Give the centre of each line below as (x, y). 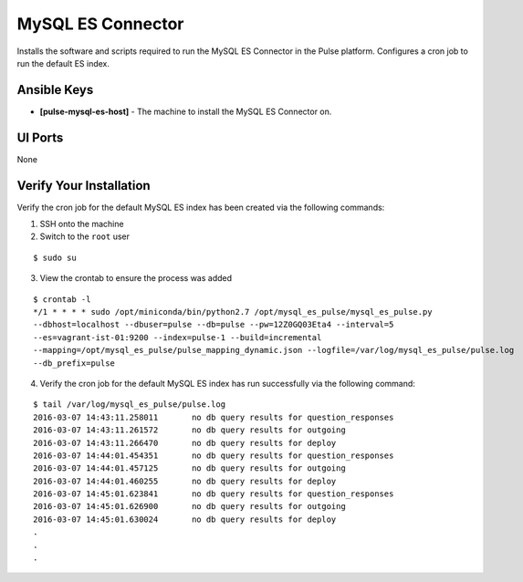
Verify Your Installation (84, 186)
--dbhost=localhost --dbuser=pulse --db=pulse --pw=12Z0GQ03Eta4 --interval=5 (214, 325)
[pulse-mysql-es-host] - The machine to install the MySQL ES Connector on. (186, 111)
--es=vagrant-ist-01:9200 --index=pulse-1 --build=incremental (178, 337)
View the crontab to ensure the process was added (136, 278)
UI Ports (40, 137)
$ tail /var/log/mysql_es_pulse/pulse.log (130, 405)
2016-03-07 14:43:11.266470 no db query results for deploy (185, 443)
